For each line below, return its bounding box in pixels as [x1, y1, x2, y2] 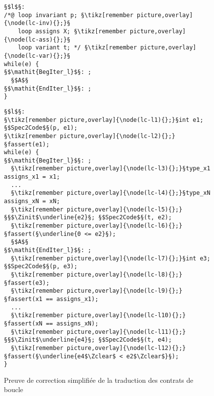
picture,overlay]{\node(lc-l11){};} [66, 328, 186, 335]
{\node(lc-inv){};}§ [4, 20, 71, 27]
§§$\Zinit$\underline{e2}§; [4, 214, 95, 221]
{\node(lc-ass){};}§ [4, 36, 71, 43]
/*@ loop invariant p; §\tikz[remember [4, 11, 133, 19]
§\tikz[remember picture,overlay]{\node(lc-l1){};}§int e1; [4, 116, 204, 123]
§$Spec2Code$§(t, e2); [98, 214, 172, 221]
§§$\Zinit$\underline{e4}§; [4, 336, 95, 344]
